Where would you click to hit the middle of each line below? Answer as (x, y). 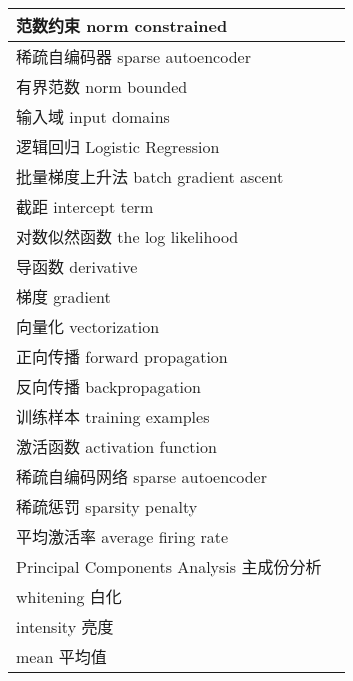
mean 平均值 (61, 656)
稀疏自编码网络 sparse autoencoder (141, 476)
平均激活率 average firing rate (122, 536)
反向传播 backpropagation (108, 386)
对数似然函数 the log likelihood (127, 236)
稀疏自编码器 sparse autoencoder (133, 56)
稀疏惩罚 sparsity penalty (107, 506)
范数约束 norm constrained (122, 25)
